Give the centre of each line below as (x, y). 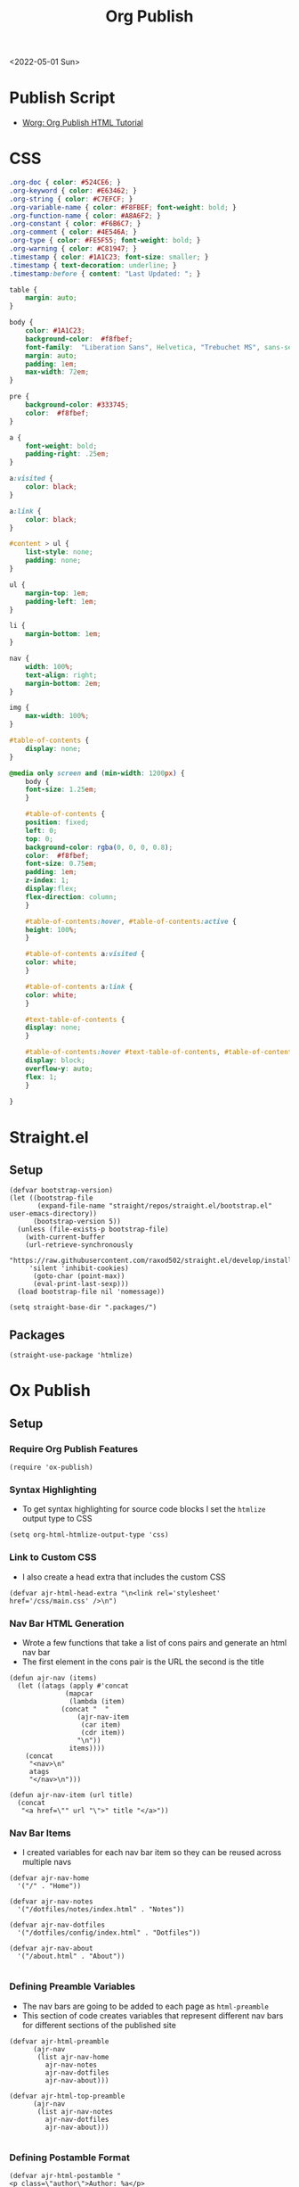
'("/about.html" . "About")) (71, 1956)
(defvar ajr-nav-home (49, 1878)
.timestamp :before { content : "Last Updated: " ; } (105, 274)
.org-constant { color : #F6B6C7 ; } (75, 224)
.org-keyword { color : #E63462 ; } (73, 190)
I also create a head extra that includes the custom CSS (124, 1577)
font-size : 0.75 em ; (61, 864)
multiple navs (47, 1862)
